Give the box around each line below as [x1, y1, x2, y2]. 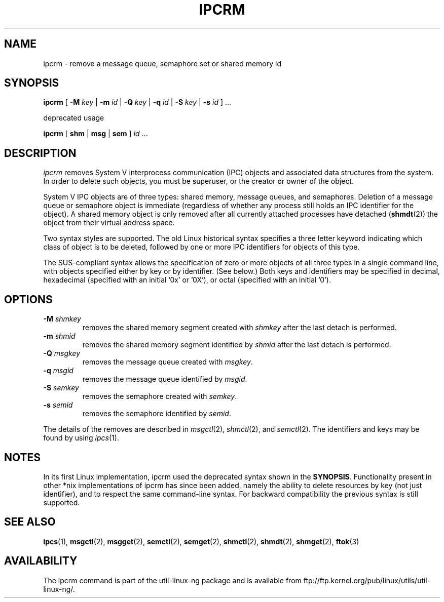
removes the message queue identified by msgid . [82, 375, 247, 384]
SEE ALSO [4, 515, 56, 529]
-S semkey [43, 383, 79, 392]
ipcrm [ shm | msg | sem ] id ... [43, 129, 148, 138]
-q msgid [43, 366, 73, 375]
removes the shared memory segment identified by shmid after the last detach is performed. [82, 340, 391, 349]
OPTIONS [4, 293, 53, 306]
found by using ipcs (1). [43, 433, 119, 443]
